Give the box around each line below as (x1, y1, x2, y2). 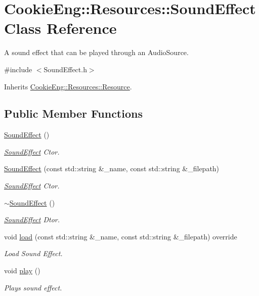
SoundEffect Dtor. (4, 214, 60, 225)
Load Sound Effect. (4, 248, 63, 259)
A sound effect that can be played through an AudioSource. (4, 47, 189, 58)
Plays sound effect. (4, 282, 62, 292)
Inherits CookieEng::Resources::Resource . (4, 81, 132, 91)
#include (4, 64, 32, 74)
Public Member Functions (4, 106, 143, 121)
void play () (4, 265, 40, 276)
